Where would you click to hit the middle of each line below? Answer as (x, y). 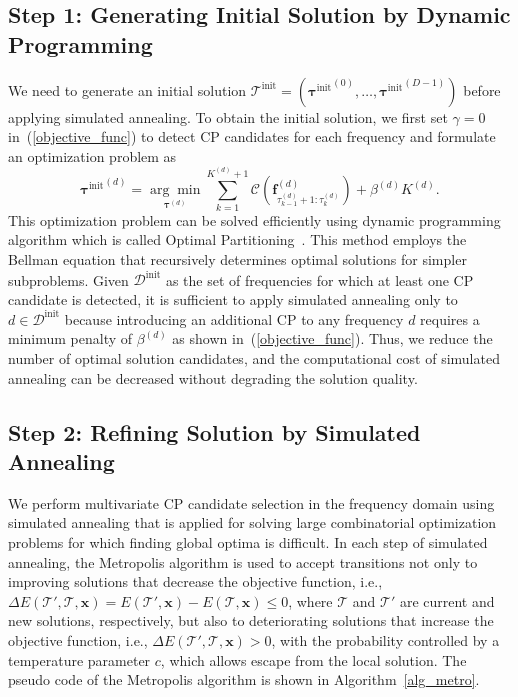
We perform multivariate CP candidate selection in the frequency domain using (251, 502)
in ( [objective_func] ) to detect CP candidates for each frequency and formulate (252, 136)
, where (310, 600)
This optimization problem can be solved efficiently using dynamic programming (254, 219)
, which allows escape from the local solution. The (313, 659)
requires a (450, 318)
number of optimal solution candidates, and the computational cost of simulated (254, 357)
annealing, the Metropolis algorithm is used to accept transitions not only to (243, 561)
